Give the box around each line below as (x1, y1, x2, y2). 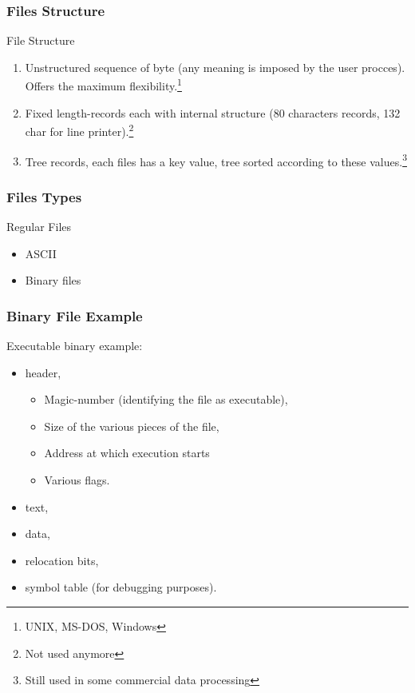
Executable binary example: (6, 337, 143, 353)
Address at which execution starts (44, 444, 210, 461)
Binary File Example (6, 305, 143, 325)
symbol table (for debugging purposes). (25, 579, 217, 595)
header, (25, 364, 61, 380)
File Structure (6, 32, 75, 49)
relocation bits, (25, 552, 99, 568)
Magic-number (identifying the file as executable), (44, 391, 288, 408)
